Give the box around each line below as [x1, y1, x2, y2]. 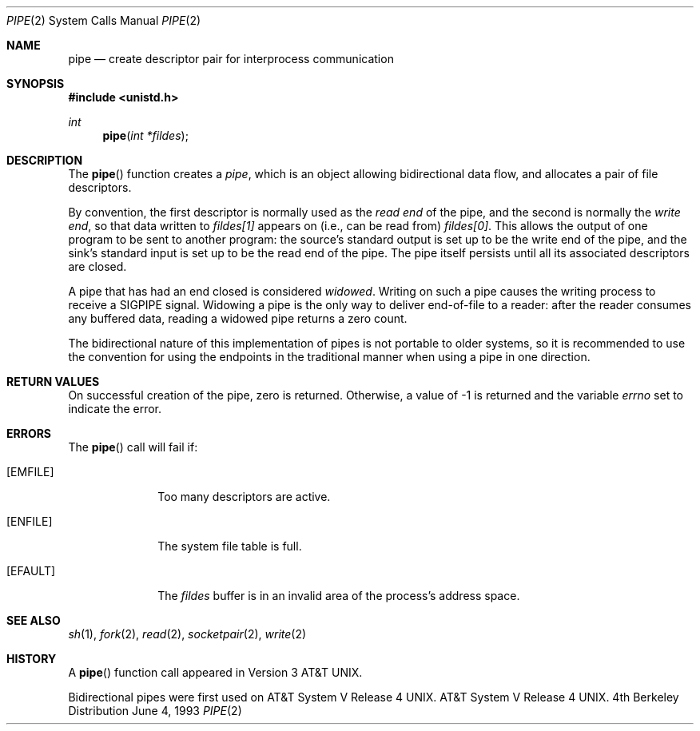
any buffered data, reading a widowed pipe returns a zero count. [68, 312, 408, 325]
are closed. [68, 260, 127, 273]
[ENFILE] [6, 514, 53, 528]
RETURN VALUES [6, 375, 100, 388]
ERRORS [6, 427, 52, 440]
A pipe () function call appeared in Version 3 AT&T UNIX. [68, 665, 363, 679]
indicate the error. [68, 402, 162, 415]
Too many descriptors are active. [157, 490, 331, 503]
